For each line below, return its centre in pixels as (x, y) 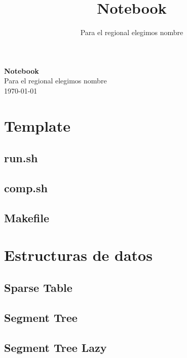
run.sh (21, 158)
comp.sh (26, 188)
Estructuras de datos (78, 255)
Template (38, 125)
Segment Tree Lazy (55, 347)
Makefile (27, 217)
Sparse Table (38, 287)
